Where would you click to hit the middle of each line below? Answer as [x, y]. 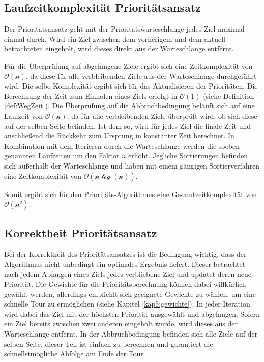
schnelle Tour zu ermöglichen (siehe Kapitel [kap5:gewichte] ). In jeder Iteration [127, 304]
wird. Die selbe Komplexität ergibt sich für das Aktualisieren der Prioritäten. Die [131, 86]
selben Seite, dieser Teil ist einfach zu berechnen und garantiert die [109, 343]
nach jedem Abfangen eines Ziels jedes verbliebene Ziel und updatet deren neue [128, 274]
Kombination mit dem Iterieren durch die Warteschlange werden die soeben [122, 145]
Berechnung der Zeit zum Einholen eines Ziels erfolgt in [91, 95]
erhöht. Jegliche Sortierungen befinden [188, 156]
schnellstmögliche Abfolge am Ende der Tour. [75, 354]
